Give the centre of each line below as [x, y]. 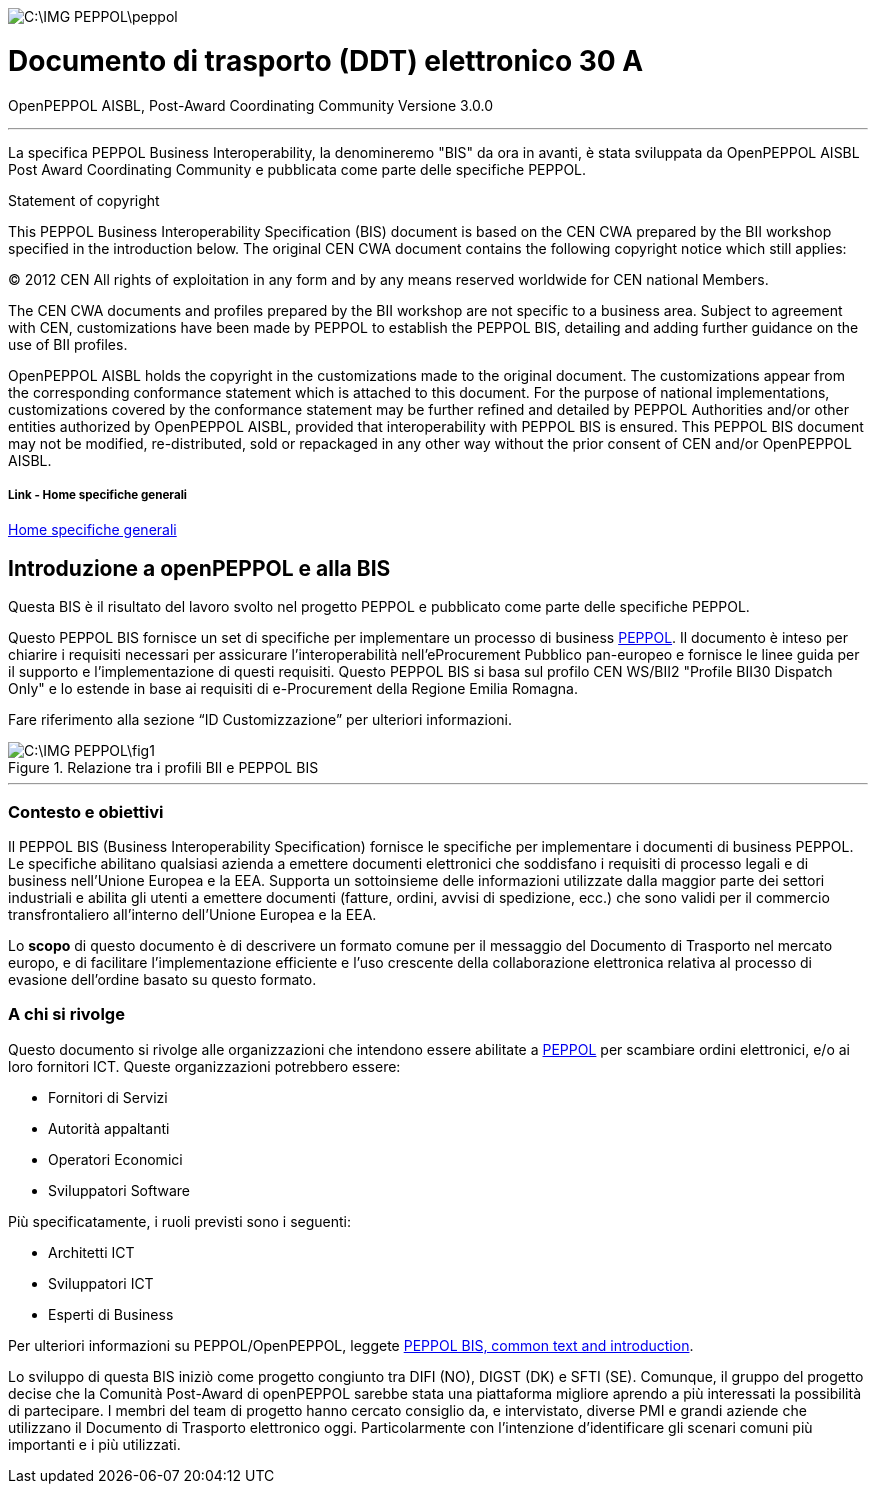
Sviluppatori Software [119, 1190]
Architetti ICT [91, 1252]
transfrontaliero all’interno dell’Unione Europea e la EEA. [192, 914]
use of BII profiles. [68, 344]
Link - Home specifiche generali [97, 494]
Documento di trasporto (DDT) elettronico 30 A [326, 60]
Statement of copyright [84, 200]
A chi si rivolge [66, 1014]
